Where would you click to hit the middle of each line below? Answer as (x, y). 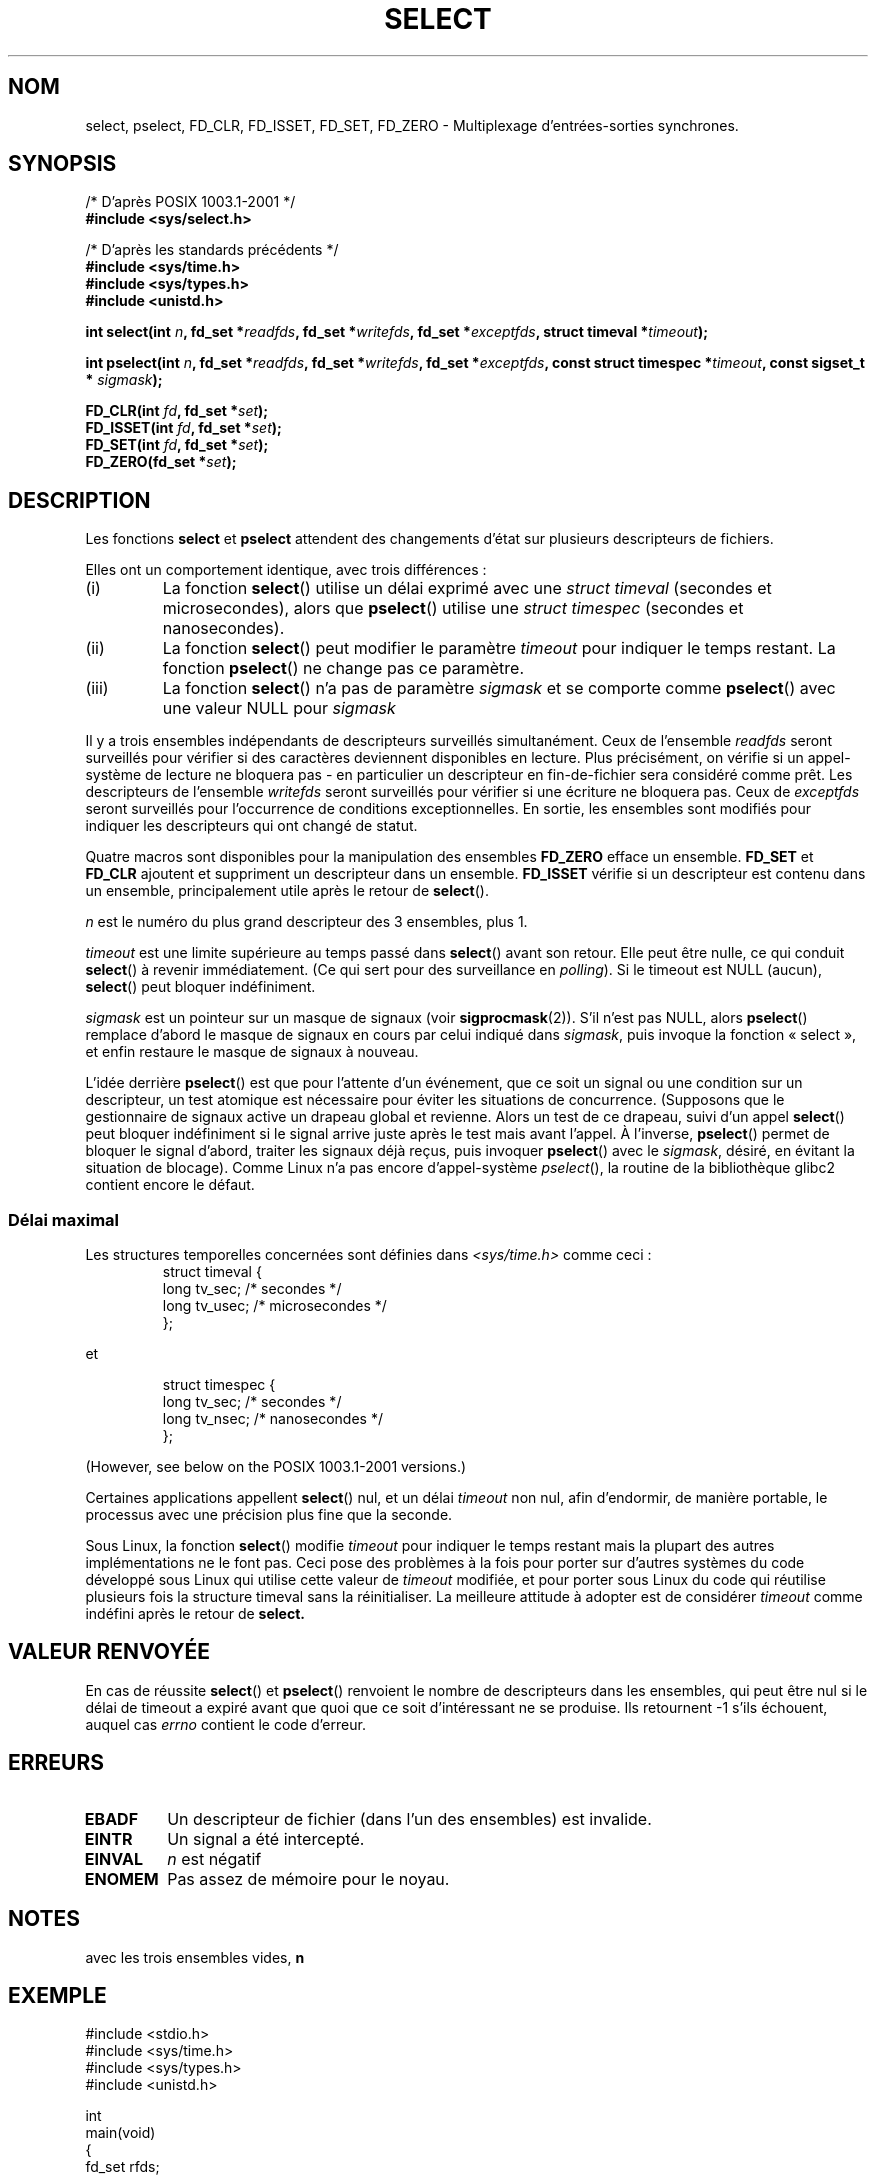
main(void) (120, 2133)
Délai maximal (64, 1219)
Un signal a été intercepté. (266, 1838)
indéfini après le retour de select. (195, 1614)
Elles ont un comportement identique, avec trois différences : (286, 570)
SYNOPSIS (62, 164)
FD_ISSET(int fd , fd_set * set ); (183, 428)
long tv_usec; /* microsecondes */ (274, 1306)
